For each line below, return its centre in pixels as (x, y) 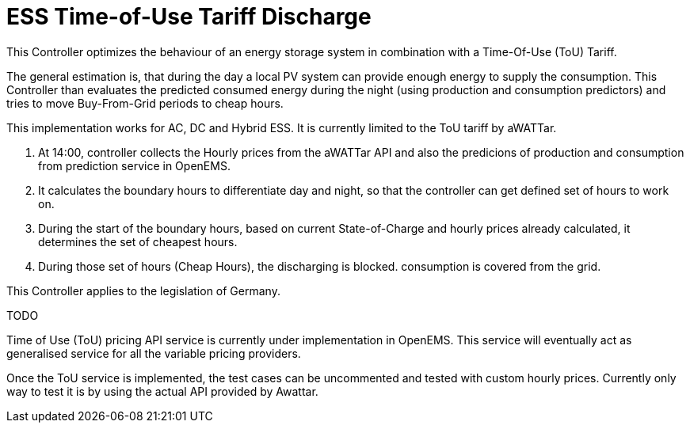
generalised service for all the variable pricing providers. (154, 353)
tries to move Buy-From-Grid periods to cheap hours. (145, 103)
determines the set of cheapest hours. (138, 241)
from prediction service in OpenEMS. (134, 165)
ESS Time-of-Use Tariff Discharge (189, 17)
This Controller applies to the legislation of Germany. (143, 290)
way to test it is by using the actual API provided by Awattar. (162, 391)
